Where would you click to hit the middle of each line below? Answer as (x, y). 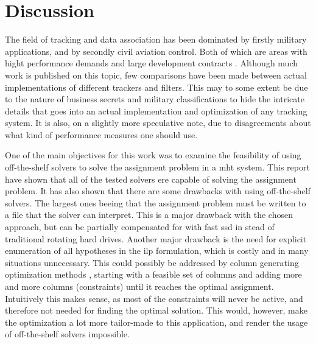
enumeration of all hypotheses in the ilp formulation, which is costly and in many (157, 251)
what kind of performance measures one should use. (101, 134)
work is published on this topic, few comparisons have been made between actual (156, 75)
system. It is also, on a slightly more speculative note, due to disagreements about (158, 123)
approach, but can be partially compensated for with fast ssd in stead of (140, 227)
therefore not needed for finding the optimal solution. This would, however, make (156, 310)
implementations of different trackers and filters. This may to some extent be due (156, 87)
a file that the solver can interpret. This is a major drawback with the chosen (149, 215)
